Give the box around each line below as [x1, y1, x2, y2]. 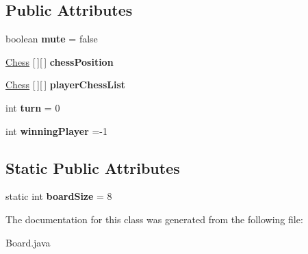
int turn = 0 [5, 100, 60, 114]
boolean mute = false [5, 31, 98, 46]
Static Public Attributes [5, 157, 180, 178]
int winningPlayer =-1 [5, 123, 107, 138]
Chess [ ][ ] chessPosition [5, 54, 114, 68]
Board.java [5, 235, 51, 249]
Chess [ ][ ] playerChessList [5, 77, 126, 92]
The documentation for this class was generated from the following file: [5, 212, 303, 226]
